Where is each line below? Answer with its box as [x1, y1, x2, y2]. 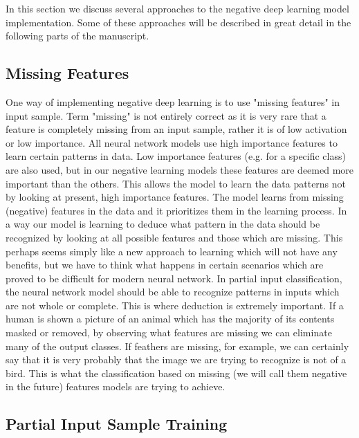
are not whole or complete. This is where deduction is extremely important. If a [6, 298, 344, 312]
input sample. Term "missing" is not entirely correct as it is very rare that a [6, 108, 326, 122]
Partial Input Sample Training [6, 413, 228, 435]
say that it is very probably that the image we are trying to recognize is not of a [6, 352, 347, 367]
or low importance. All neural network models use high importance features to [6, 135, 338, 149]
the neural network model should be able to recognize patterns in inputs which [6, 284, 340, 299]
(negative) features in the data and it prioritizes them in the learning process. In [6, 203, 347, 217]
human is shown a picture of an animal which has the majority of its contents [6, 311, 335, 326]
